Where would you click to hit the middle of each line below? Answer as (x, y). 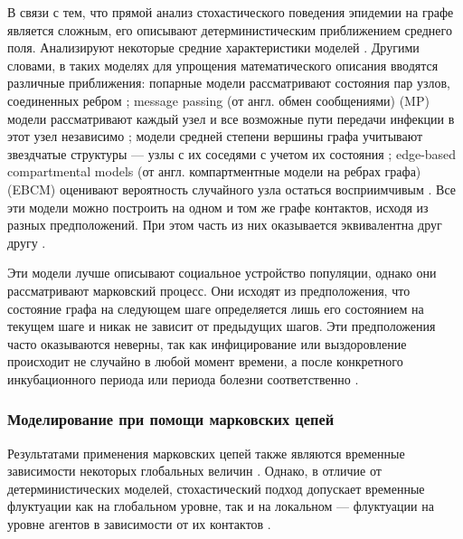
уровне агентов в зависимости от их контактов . (139, 524)
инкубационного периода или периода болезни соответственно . (183, 378)
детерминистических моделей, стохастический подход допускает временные (216, 488)
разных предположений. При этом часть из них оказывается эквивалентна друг (225, 225)
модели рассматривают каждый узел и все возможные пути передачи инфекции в (231, 118)
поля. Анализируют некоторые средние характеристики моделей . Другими (213, 47)
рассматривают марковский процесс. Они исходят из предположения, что (209, 290)
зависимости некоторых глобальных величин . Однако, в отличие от (194, 471)
